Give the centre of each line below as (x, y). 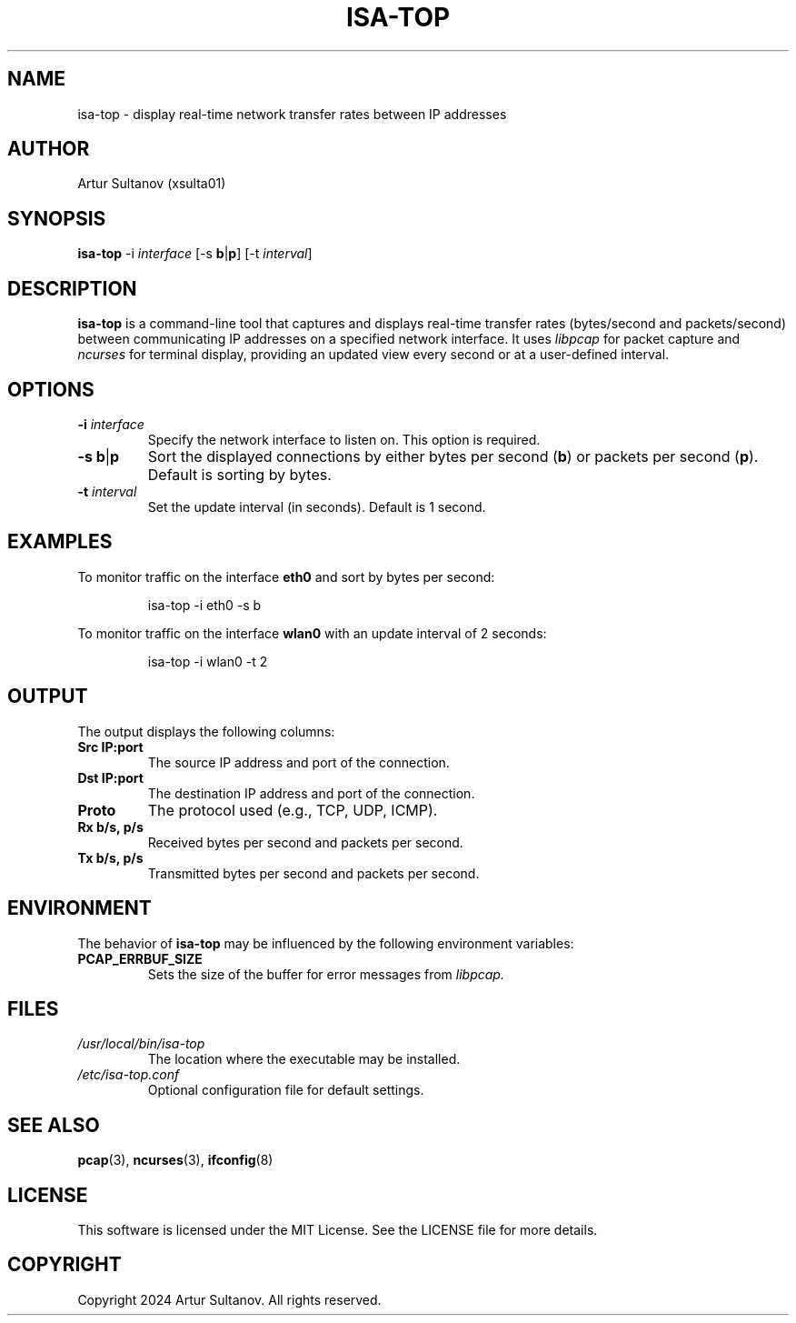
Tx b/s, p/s (110, 857)
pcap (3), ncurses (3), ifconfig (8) (175, 1160)
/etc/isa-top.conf (129, 1075)
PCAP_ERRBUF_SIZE (140, 958)
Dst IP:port (110, 777)
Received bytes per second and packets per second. (305, 842)
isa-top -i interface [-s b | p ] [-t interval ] (195, 254)
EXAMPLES (60, 542)
